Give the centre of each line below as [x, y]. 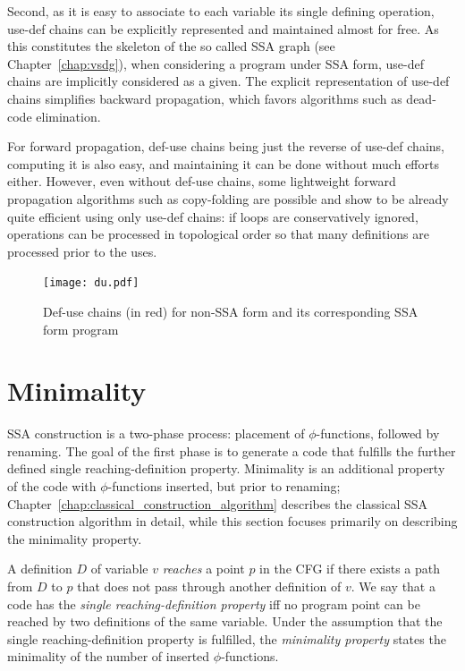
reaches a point [203, 569]
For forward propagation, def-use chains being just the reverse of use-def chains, [226, 146]
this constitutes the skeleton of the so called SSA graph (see [171, 46]
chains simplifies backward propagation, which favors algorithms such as [205, 98]
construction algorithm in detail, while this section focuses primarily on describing [232, 521]
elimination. [68, 116]
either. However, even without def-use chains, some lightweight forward [202, 181]
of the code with [52, 486]
